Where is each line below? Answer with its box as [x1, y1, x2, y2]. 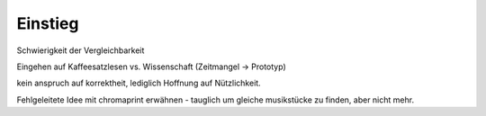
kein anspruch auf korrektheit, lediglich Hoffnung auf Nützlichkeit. [16, 77, 261, 89]
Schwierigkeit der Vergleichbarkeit [16, 45, 145, 56]
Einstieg [16, 13, 79, 33]
